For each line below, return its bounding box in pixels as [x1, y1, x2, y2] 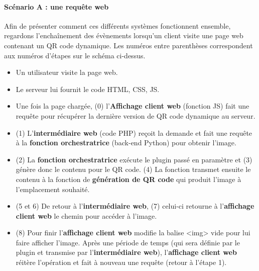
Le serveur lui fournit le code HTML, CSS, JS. [16, 83, 160, 94]
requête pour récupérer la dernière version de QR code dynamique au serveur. [16, 110, 255, 121]
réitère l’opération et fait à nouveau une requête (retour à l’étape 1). [16, 257, 227, 267]
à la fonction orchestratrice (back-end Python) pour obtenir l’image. [16, 137, 236, 148]
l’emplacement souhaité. [16, 184, 90, 194]
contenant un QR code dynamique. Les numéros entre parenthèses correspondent [4, 40, 253, 50]
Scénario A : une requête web [4, 1, 109, 12]
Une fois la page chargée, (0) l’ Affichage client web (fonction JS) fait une [16, 101, 249, 111]
